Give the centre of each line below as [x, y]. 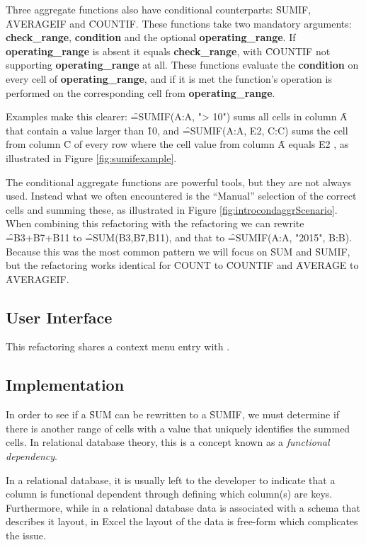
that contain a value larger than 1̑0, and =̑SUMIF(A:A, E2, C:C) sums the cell [177, 130]
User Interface [59, 317]
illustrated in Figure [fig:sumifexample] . [91, 157]
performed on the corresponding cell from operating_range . [141, 92]
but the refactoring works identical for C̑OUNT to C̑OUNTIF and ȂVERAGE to [182, 265]
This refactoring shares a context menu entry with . [118, 346]
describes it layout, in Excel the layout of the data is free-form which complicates [182, 521]
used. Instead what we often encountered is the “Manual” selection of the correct [181, 196]
